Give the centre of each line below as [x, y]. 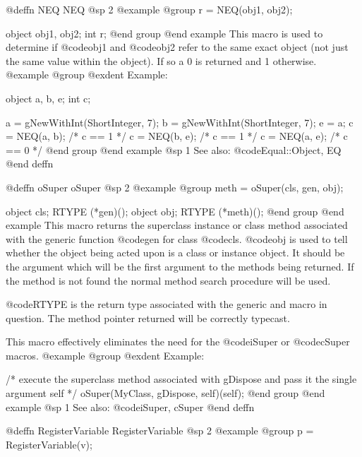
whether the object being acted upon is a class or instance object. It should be [175, 253]
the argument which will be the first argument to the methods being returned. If [180, 266]
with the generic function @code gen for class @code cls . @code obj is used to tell [177, 238]
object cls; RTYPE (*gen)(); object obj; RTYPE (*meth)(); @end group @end [175, 211]
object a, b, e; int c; [48, 98]
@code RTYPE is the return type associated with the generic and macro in [167, 304]
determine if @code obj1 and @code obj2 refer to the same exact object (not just [177, 47]
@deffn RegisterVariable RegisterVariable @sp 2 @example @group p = [160, 431]
